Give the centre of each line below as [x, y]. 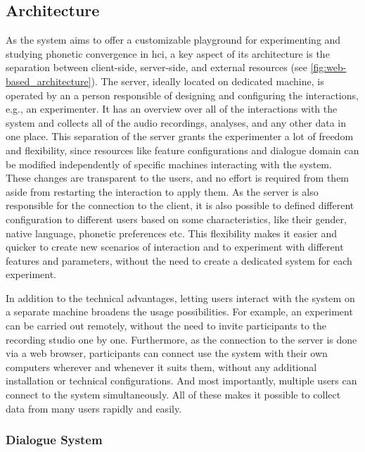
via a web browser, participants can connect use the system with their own [167, 353]
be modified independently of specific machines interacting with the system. [169, 164]
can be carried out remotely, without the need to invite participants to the [166, 326]
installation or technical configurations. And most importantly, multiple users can [181, 381]
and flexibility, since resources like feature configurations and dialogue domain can [182, 150]
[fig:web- [328, 67]
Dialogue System [54, 440]
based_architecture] [49, 81]
